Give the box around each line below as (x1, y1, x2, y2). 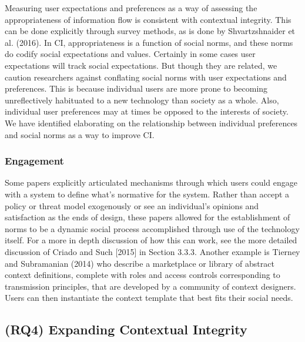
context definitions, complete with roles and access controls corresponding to (5, 269, 280, 281)
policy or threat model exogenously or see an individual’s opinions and (5, 199, 259, 212)
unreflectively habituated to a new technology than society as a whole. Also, (5, 93, 279, 106)
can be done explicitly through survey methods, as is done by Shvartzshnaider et (5, 25, 296, 37)
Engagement (5, 153, 64, 168)
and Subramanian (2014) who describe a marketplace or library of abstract (5, 257, 274, 269)
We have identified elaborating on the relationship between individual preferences (5, 116, 298, 129)
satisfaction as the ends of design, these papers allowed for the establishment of (5, 211, 290, 223)
